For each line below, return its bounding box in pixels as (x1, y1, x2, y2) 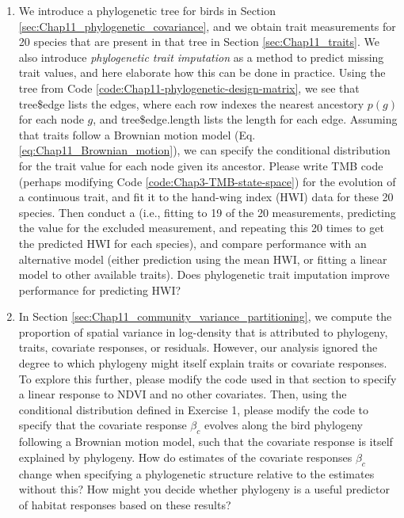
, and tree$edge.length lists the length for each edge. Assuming (93, 111, 398, 128)
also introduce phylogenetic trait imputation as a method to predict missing (18, 48, 384, 65)
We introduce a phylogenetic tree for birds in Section (18, 2, 276, 18)
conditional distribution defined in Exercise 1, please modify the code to (18, 401, 368, 417)
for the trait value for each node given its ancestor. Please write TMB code (18, 157, 383, 173)
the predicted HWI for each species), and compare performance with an (18, 234, 367, 251)
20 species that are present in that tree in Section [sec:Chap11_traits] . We (18, 33, 379, 50)
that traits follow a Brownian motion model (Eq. (18, 126, 256, 143)
